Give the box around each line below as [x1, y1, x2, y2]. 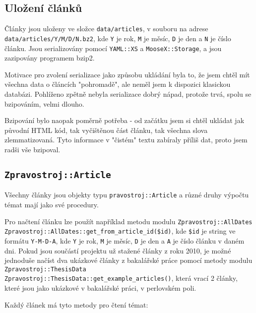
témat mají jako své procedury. [4, 199, 99, 209]
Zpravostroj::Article [4, 169, 111, 180]
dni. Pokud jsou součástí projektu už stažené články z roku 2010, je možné [4, 245, 231, 255]
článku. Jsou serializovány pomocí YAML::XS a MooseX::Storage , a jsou [4, 43, 222, 53]
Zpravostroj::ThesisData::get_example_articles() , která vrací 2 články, [4, 273, 238, 283]
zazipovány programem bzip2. [4, 53, 95, 63]
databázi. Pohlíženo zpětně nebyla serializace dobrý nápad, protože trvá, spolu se [4, 88, 252, 99]
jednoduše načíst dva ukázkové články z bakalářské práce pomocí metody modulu [4, 255, 253, 265]
